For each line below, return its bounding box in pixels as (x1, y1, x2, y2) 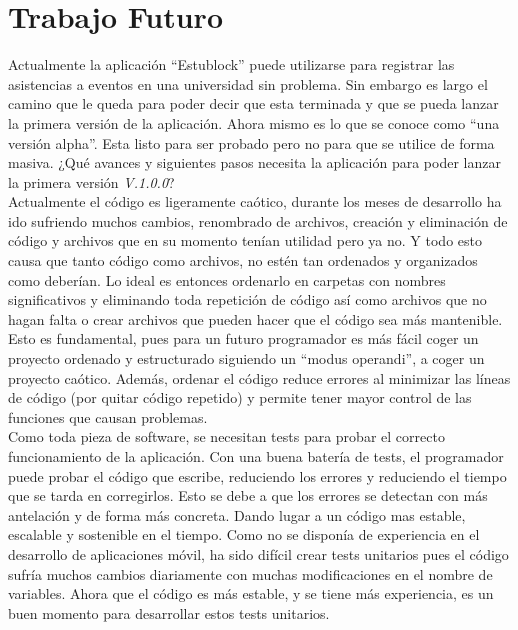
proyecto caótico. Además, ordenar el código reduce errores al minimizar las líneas (8, 367, 511, 388)
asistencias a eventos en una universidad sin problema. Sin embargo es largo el (8, 73, 488, 94)
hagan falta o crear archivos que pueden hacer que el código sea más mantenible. (8, 308, 503, 329)
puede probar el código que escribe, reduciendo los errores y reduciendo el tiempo (8, 465, 507, 486)
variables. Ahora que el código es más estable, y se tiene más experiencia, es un (8, 583, 494, 604)
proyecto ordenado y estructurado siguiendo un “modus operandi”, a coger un (8, 348, 485, 369)
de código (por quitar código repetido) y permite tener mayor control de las (8, 387, 472, 408)
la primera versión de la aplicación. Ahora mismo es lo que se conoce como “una (8, 112, 500, 133)
